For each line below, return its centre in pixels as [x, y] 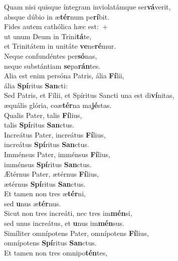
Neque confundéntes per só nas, [51, 55]
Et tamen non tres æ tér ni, [45, 193]
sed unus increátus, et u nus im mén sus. [64, 223]
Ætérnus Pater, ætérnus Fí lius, [52, 174]
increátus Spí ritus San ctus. [47, 144]
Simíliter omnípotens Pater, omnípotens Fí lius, [76, 233]
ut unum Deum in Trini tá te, [48, 36]
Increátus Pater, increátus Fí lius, [55, 134]
